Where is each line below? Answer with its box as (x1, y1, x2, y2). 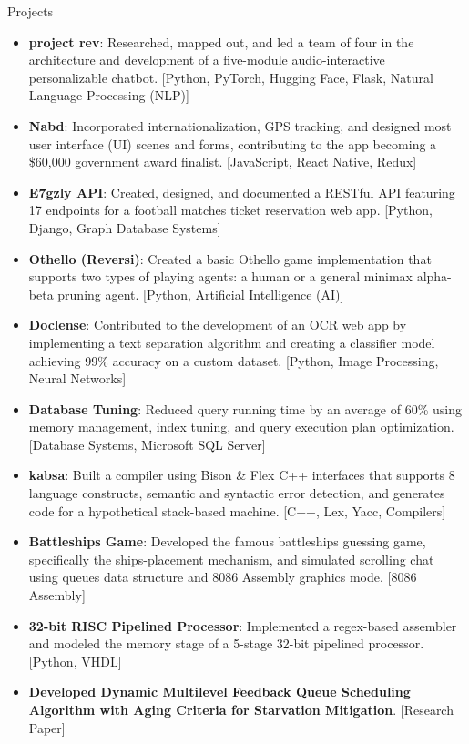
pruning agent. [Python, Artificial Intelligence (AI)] (57, 284, 344, 303)
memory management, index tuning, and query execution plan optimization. (28, 417, 454, 436)
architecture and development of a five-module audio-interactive (28, 50, 385, 69)
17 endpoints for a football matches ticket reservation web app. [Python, (28, 200, 433, 219)
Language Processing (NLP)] (28, 86, 189, 105)
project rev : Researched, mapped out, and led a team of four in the (28, 32, 414, 51)
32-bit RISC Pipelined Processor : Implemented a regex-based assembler (28, 616, 457, 635)
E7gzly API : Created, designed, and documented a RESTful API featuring (28, 182, 455, 201)
